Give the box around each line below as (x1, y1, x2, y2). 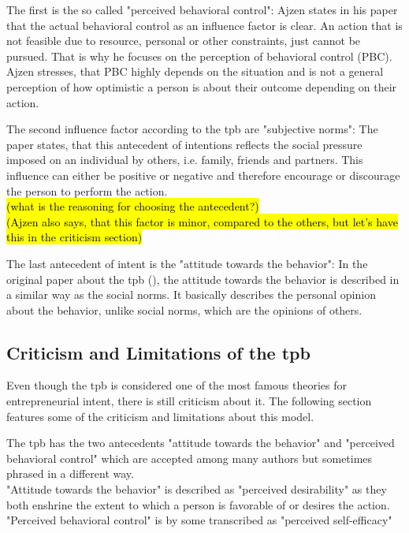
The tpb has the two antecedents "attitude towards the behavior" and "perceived (6, 434, 395, 451)
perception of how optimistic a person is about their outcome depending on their (6, 78, 397, 95)
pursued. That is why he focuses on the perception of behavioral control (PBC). (6, 47, 392, 64)
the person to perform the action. (6, 182, 168, 199)
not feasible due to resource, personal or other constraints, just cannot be (6, 32, 361, 49)
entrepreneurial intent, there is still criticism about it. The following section (6, 393, 372, 409)
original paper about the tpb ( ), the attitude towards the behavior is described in (6, 270, 400, 287)
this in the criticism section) (6, 229, 143, 245)
